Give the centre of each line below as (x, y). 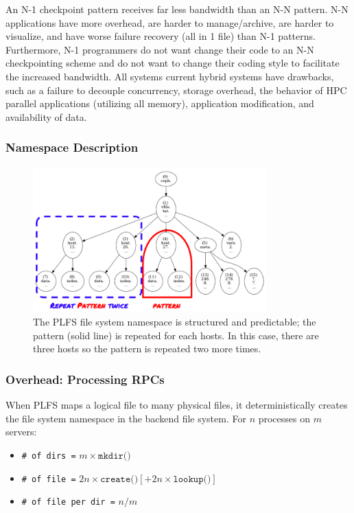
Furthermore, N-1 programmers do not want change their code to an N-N (160, 49)
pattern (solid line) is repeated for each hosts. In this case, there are (176, 335)
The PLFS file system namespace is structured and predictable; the (175, 322)
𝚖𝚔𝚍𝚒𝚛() (115, 456)
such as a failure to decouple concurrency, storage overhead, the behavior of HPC (176, 90)
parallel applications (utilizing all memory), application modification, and (160, 103)
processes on (284, 418)
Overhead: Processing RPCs (85, 379)
